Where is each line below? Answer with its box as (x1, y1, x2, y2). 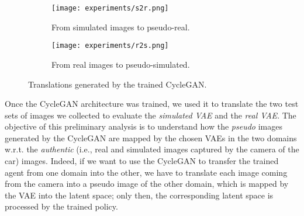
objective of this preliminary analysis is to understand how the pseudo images (5, 120, 282, 133)
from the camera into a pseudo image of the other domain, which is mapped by (5, 177, 289, 190)
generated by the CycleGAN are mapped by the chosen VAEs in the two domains (5, 131, 297, 144)
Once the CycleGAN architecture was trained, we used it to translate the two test (5, 97, 299, 110)
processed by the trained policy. (5, 200, 118, 212)
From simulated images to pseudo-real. (51, 20, 190, 33)
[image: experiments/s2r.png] (51, 4, 169, 12)
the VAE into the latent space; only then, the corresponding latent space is (5, 189, 274, 201)
